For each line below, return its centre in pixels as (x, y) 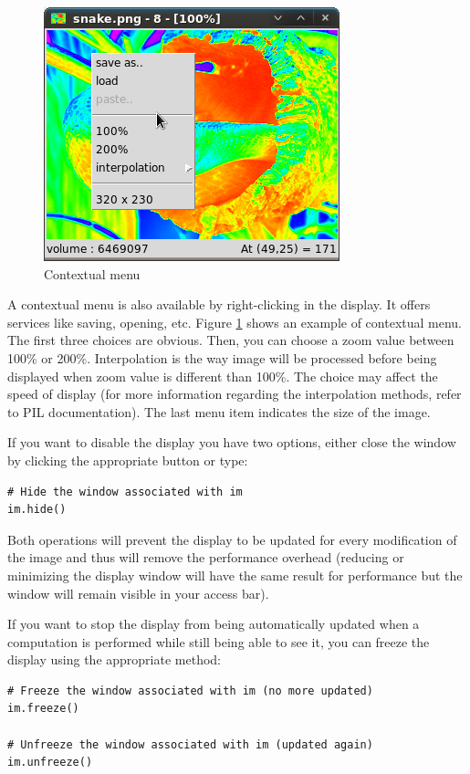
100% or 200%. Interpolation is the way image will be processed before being (222, 357)
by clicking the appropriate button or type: (128, 460)
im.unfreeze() (50, 763)
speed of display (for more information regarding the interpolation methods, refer (235, 394)
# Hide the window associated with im (125, 492)
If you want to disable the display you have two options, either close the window (232, 442)
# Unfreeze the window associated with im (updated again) (190, 744)
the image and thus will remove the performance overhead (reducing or (206, 557)
